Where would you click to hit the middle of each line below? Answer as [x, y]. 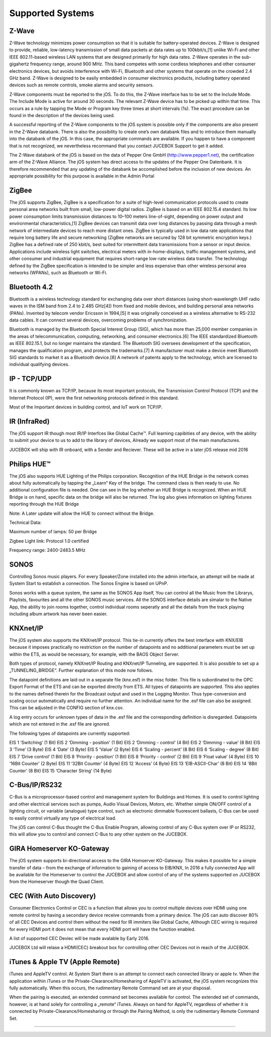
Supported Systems [52, 13]
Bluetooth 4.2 [31, 287]
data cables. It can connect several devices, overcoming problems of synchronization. [98, 320]
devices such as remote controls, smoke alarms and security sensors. [82, 85]
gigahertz [19, 64]
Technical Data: [25, 522]
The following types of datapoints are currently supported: [70, 733]
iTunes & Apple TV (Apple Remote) [64, 962]
